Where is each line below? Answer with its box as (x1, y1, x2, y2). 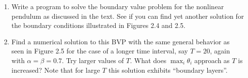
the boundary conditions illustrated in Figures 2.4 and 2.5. (11, 20, 186, 30)
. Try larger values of (62, 55, 124, 65)
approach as (194, 55, 230, 65)
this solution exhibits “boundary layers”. (108, 65, 228, 75)
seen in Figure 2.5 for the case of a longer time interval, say (11, 46, 188, 56)
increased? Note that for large (11, 65, 100, 75)
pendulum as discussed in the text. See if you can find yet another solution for (11, 11, 244, 21)
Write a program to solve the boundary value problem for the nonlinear (11, 1, 224, 11)
